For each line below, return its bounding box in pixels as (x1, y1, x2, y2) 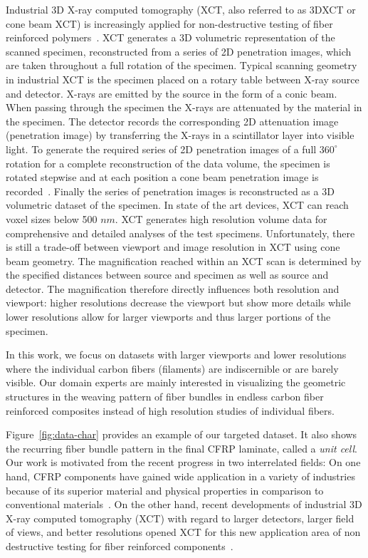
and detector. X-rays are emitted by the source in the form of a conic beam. (6, 86, 337, 100)
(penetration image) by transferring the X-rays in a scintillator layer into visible (6, 128, 354, 143)
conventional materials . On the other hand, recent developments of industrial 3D (6, 497, 362, 512)
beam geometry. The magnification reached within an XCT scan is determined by (6, 253, 362, 268)
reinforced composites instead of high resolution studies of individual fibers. (6, 403, 335, 418)
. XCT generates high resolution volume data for (115, 211, 327, 226)
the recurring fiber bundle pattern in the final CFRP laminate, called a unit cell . (6, 440, 357, 455)
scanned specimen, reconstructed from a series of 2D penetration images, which (6, 43, 352, 58)
